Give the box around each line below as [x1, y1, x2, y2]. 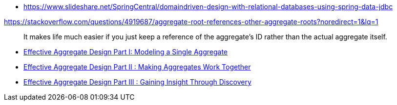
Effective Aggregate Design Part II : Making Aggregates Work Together [23, 63, 251, 71]
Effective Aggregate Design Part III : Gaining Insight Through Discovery [23, 78, 251, 86]
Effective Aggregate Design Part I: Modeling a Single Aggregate [23, 48, 228, 56]
